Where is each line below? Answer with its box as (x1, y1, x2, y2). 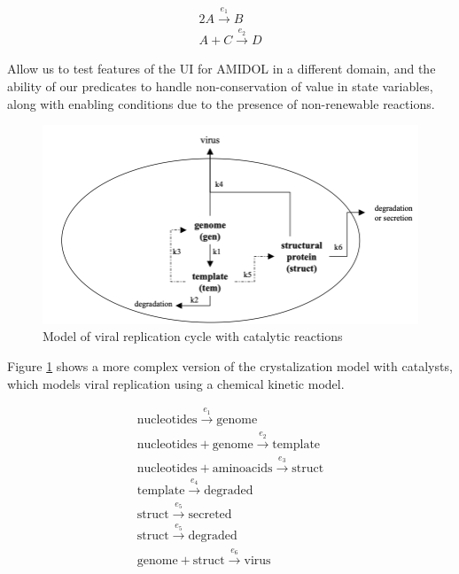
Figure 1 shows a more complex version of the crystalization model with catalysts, (7, 356, 453, 375)
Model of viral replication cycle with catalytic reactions (43, 327, 343, 345)
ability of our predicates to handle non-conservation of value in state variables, (7, 77, 433, 96)
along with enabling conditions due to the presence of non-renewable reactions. (7, 94, 435, 112)
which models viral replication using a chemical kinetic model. (7, 374, 345, 392)
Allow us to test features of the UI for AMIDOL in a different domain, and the (7, 59, 436, 78)
